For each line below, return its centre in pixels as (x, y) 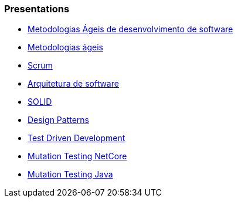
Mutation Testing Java (70, 174)
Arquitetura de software (73, 84)
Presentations (37, 9)
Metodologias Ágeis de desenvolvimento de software (130, 29)
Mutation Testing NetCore (77, 156)
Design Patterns (58, 120)
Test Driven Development (76, 138)
